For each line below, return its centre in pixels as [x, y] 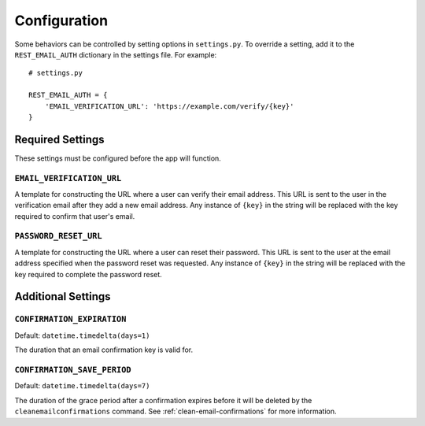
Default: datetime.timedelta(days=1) [82, 335]
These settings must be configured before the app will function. [118, 158]
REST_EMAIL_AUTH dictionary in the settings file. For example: [116, 54]
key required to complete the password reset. [89, 274]
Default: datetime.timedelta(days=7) [82, 386]
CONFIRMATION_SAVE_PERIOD [73, 370]
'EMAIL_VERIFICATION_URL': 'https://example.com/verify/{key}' [169, 106]
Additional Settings [63, 296]
